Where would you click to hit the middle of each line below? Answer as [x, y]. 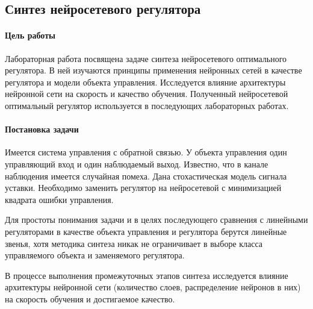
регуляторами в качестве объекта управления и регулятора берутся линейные [146, 231]
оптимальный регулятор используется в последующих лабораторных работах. [147, 105]
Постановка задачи [42, 129]
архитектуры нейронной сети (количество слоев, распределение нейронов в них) [153, 287]
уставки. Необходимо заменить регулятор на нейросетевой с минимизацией [143, 188]
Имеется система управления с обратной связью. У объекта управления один [146, 152]
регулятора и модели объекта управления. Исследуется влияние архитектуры [145, 82]
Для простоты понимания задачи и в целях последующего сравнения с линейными [156, 220]
